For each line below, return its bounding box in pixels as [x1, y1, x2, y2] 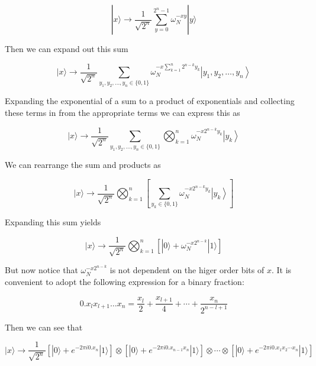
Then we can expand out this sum [5, 43, 128, 54]
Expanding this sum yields [5, 216, 101, 228]
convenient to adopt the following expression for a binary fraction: [5, 276, 244, 288]
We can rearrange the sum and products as [5, 158, 161, 171]
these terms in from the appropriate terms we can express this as [5, 106, 240, 118]
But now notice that [5, 264, 78, 276]
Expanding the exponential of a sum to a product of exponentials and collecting [5, 95, 295, 107]
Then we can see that [5, 320, 83, 333]
